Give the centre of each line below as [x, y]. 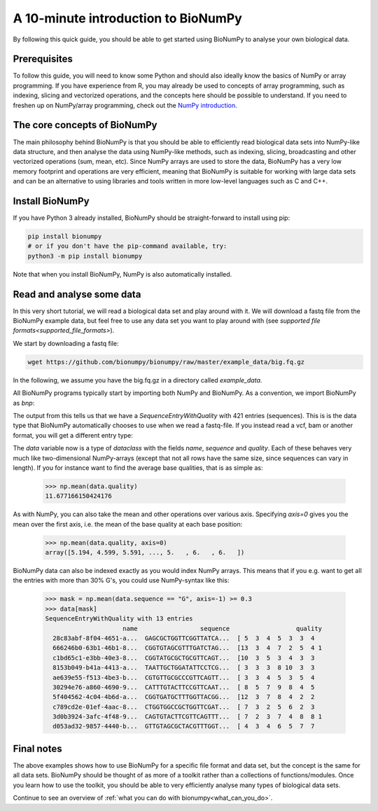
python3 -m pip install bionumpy [85, 256]
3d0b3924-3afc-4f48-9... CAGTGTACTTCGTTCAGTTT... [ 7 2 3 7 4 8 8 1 [187, 717]
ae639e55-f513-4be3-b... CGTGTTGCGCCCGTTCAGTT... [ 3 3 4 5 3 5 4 [184, 677]
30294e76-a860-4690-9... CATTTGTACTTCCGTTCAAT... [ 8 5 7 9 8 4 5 [184, 687]
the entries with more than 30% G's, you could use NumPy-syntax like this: [121, 581]
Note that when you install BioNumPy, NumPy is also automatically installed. [122, 274]
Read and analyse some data [77, 294]
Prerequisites [43, 59]
